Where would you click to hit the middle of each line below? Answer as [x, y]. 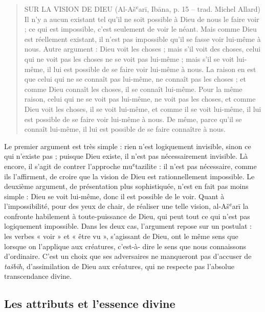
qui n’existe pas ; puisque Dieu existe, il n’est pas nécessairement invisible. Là [126, 156]
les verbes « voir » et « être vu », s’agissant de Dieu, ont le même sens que [121, 236]
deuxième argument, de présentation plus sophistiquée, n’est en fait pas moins [126, 186]
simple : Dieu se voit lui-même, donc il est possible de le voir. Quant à [114, 196]
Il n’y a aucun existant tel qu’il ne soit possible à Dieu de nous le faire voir [142, 19]
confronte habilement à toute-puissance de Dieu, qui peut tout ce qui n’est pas [127, 216]
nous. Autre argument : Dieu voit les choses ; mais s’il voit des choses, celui [142, 49]
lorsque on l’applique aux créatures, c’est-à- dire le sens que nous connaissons [125, 246]
